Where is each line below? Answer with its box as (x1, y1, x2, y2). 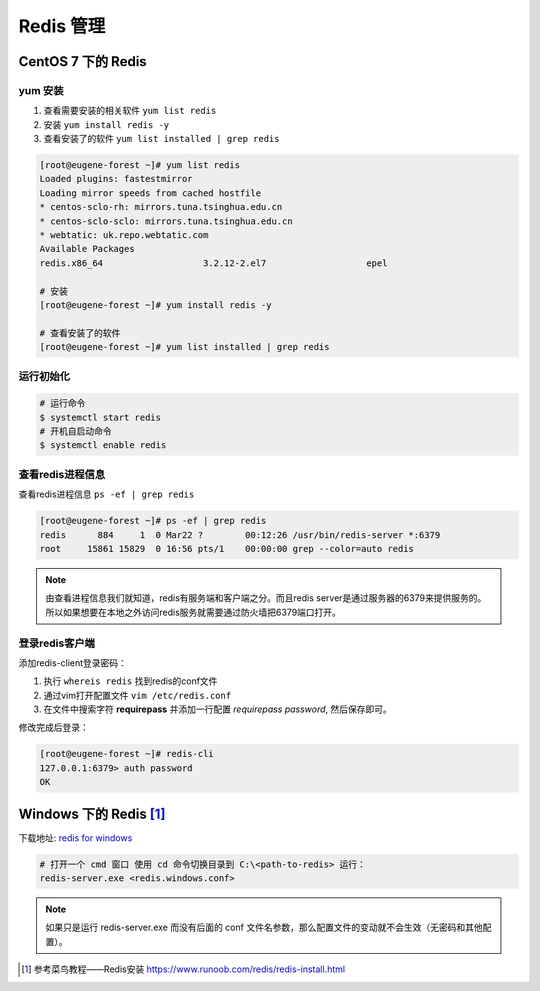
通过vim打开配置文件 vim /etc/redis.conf (43, 689, 232, 701)
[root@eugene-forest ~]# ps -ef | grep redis (39, 515, 267, 527)
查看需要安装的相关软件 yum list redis (43, 105, 217, 117)
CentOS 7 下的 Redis (18, 53, 147, 70)
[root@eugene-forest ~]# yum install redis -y (39, 299, 272, 310)
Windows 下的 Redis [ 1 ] (18, 805, 166, 822)
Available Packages (39, 243, 135, 255)
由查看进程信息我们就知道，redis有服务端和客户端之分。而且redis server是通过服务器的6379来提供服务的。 (45, 592, 487, 604)
